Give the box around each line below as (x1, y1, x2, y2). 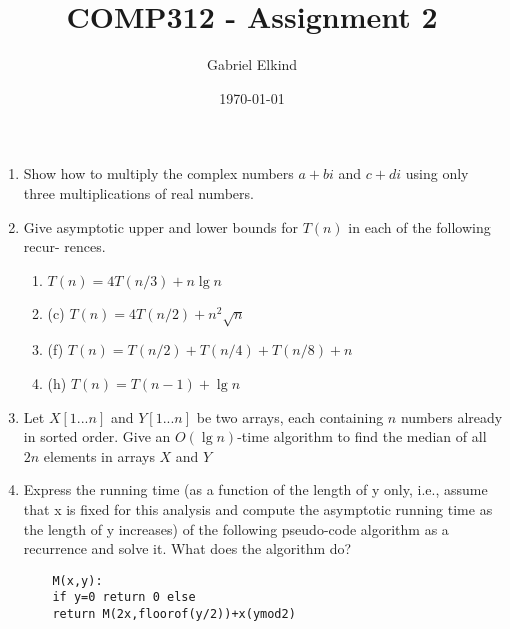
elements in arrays (43, 445, 155, 466)
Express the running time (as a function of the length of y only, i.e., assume (23, 479, 488, 500)
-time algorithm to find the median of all (237, 426, 487, 447)
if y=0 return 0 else (52, 590, 196, 605)
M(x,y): (52, 573, 103, 588)
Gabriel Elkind (206, 54, 298, 75)
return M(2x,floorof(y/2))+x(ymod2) (52, 607, 296, 622)
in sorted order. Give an (23, 426, 171, 447)
